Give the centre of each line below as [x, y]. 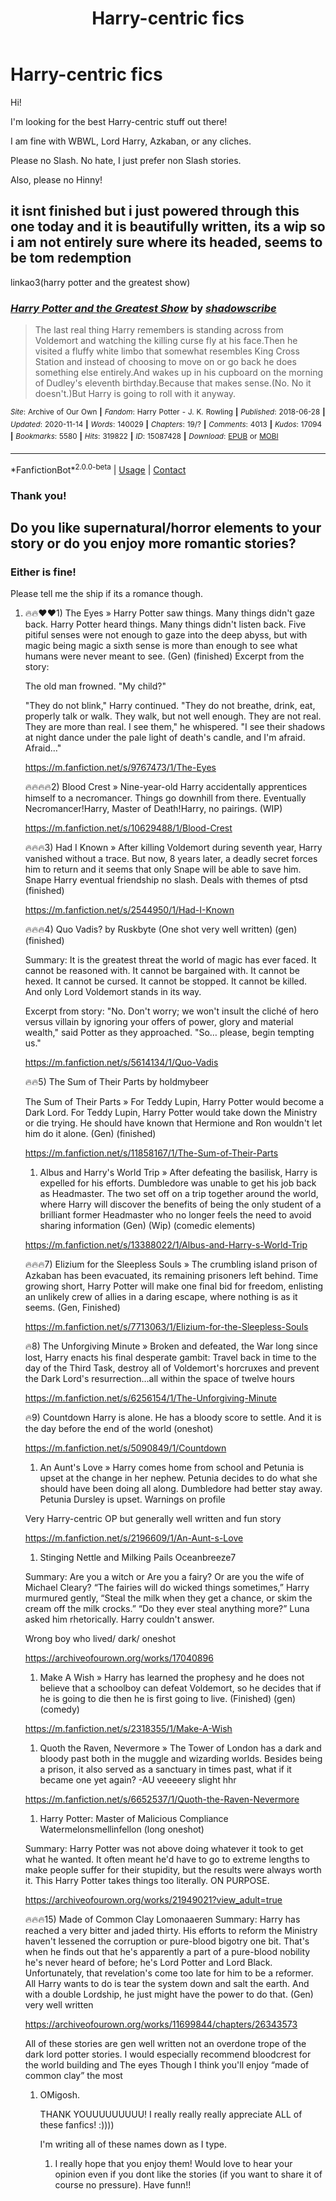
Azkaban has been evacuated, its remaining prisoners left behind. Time [171, 1276]
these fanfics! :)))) [77, 2125]
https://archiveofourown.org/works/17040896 [119, 1658]
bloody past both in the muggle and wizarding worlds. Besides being [181, 1759]
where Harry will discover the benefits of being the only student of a [180, 1204]
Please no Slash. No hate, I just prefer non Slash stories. [126, 160]
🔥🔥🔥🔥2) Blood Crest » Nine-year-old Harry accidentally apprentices [166, 787]
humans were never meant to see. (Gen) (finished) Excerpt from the [164, 656]
